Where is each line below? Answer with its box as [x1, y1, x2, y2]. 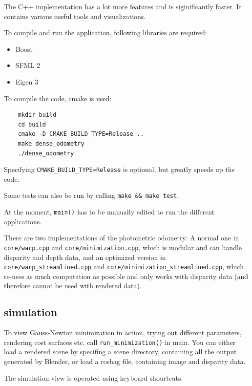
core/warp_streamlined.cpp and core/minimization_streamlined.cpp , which [4, 261, 244, 272]
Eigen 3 [15, 76, 38, 86]
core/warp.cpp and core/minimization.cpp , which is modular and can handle [4, 242, 242, 252]
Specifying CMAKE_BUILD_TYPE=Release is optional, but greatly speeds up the [4, 164, 235, 174]
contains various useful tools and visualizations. [4, 11, 146, 21]
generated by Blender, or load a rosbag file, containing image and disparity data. [4, 356, 246, 366]
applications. [4, 216, 42, 226]
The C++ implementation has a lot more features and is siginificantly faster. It [4, 1, 242, 11]
